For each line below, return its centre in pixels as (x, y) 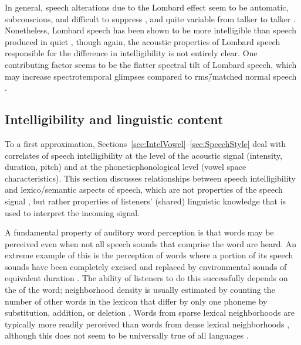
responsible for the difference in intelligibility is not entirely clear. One (131, 53)
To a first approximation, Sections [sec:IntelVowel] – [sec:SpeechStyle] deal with (146, 143)
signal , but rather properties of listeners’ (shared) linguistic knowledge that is (146, 201)
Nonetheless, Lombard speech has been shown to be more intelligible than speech (150, 30)
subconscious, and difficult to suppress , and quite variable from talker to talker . (150, 18)
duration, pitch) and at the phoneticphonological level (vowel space (126, 167)
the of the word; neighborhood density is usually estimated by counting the (140, 290)
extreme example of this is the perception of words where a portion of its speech (149, 255)
